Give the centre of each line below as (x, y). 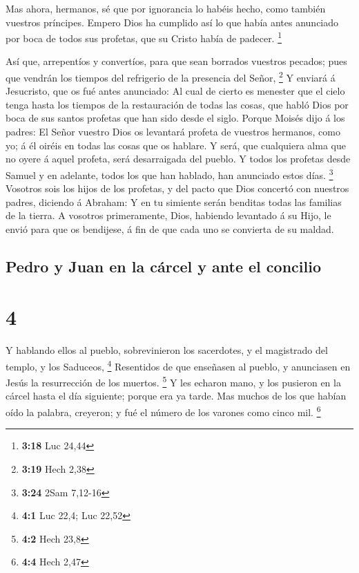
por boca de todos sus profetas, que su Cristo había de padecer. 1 (144, 37)
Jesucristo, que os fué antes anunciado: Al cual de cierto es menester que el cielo (175, 91)
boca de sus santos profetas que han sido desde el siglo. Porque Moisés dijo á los (175, 118)
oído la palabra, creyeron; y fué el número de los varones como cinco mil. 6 (163, 411)
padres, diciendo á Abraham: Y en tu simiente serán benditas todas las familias (174, 201)
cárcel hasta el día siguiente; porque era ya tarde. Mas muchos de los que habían (176, 396)
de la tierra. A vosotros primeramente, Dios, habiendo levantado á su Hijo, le (168, 215)
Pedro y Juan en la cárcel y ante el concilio (163, 266)
